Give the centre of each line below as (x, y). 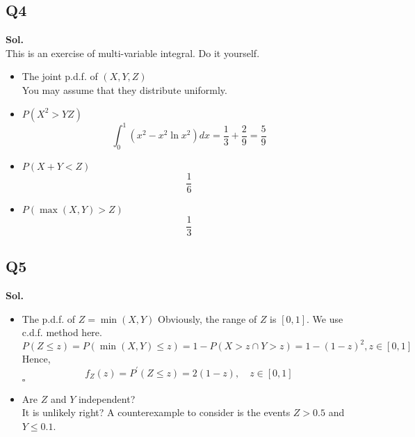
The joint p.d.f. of (60, 76)
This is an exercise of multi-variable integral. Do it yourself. (133, 53)
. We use (325, 318)
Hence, (36, 359)
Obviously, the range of (208, 318)
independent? (107, 398)
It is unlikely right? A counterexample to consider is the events (156, 412)
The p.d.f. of (49, 318)
